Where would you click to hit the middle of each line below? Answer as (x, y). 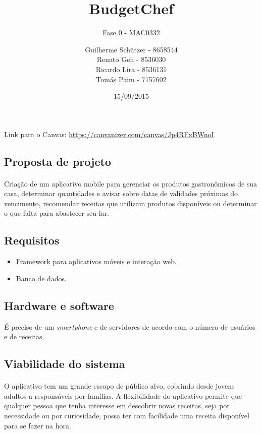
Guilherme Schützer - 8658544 (131, 49)
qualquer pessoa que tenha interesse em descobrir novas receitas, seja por (117, 406)
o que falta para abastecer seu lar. (57, 213)
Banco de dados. (41, 278)
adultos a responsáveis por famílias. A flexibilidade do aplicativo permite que (123, 395)
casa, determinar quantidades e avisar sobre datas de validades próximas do (121, 193)
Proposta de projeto (58, 161)
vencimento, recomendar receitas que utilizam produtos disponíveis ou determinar (130, 203)
